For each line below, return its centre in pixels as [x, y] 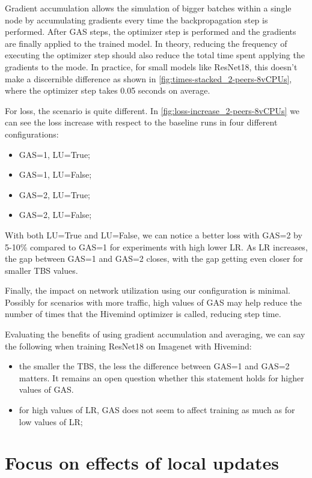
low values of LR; [51, 421]
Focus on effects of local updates [142, 463]
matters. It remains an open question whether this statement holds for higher [161, 377]
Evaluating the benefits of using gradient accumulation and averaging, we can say [155, 334]
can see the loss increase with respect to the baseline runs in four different [141, 122]
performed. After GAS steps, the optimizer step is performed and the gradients [151, 32]
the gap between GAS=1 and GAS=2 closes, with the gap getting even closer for [154, 259]
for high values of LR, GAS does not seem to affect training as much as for [157, 410]
